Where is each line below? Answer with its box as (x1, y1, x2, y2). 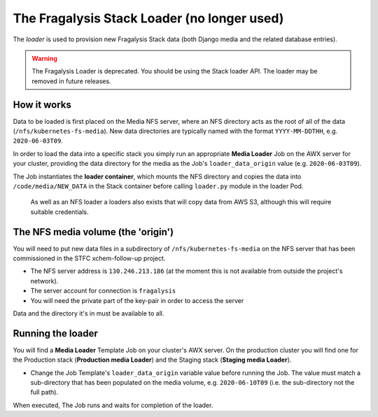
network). (30, 276, 59, 285)
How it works (13, 99, 71, 111)
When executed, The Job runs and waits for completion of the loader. (13, 401, 213, 409)
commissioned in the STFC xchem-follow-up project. (13, 254, 166, 262)
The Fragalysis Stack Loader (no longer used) (13, 10, 284, 26)
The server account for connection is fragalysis (30, 287, 176, 295)
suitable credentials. (30, 207, 89, 216)
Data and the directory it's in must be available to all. (13, 309, 164, 318)
